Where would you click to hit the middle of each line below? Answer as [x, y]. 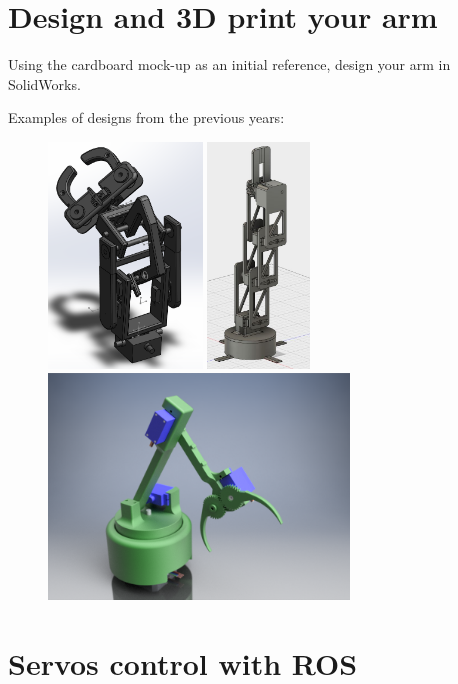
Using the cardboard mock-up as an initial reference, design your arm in [229, 64]
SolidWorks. [44, 83]
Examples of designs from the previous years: [146, 117]
